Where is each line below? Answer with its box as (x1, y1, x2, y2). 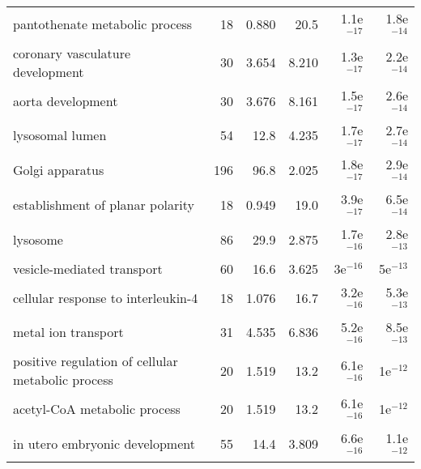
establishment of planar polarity (13, 195, 194, 215)
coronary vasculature (13, 43, 131, 62)
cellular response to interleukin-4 (13, 288, 198, 307)
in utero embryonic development (13, 434, 195, 454)
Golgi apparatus (13, 160, 104, 180)
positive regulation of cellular (13, 352, 178, 371)
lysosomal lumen (13, 126, 107, 145)
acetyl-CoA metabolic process (13, 399, 181, 419)
